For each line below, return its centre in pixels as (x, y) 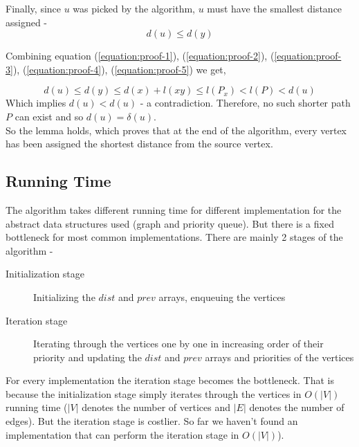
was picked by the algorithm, (134, 8)
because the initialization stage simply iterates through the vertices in (154, 393)
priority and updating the (88, 357)
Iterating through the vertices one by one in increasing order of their (178, 344)
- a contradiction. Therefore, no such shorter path (245, 103)
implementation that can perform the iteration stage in (122, 434)
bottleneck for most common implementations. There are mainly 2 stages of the (174, 237)
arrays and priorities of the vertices (279, 357)
